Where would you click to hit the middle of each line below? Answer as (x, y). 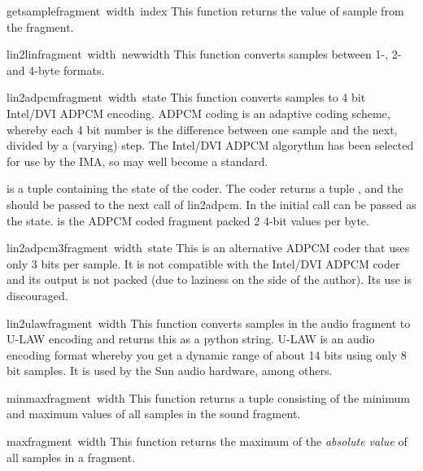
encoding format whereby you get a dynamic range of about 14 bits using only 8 (207, 354)
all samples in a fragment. (71, 457)
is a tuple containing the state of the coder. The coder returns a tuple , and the (205, 188)
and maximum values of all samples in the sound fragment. (154, 414)
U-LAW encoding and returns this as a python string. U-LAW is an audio (191, 339)
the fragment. (40, 26)
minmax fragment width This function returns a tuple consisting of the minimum (208, 397)
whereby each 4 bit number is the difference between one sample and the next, (202, 129)
